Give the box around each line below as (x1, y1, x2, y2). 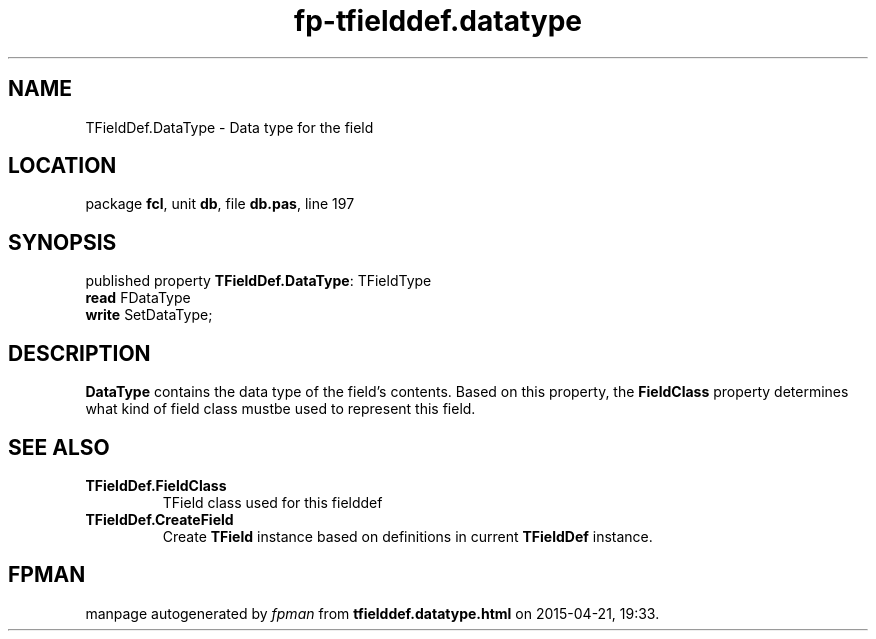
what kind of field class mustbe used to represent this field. (85, 400, 476, 418)
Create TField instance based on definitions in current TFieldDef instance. (162, 527, 653, 545)
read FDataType (85, 289, 191, 307)
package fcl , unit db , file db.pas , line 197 (85, 195, 355, 213)
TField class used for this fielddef (162, 493, 383, 511)
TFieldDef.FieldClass (85, 476, 227, 494)
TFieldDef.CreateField (85, 510, 234, 528)
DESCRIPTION (8, 340, 151, 366)
